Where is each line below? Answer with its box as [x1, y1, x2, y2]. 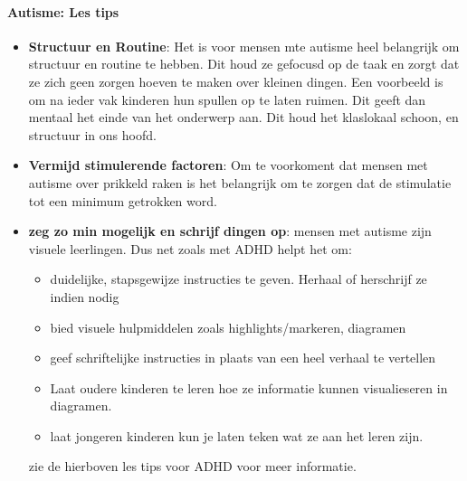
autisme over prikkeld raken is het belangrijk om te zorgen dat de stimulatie [28, 173, 452, 192]
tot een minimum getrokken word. [28, 191, 217, 210]
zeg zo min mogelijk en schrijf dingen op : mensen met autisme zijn [28, 222, 432, 240]
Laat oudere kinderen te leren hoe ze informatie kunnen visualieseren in [50, 378, 448, 397]
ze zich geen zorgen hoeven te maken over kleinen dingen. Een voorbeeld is [28, 71, 443, 90]
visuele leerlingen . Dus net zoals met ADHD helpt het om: [28, 239, 352, 258]
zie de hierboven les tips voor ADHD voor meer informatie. [28, 457, 357, 476]
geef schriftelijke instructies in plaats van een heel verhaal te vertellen [50, 348, 436, 367]
